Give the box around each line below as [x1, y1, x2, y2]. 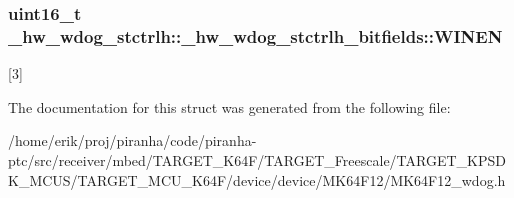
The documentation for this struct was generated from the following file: [8, 96, 451, 117]
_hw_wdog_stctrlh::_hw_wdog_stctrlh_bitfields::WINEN [8, 23, 503, 48]
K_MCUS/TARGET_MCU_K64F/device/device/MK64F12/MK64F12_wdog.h [8, 169, 506, 190]
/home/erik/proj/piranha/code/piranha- [8, 130, 257, 151]
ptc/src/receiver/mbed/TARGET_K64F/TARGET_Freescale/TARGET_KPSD [8, 149, 506, 170]
